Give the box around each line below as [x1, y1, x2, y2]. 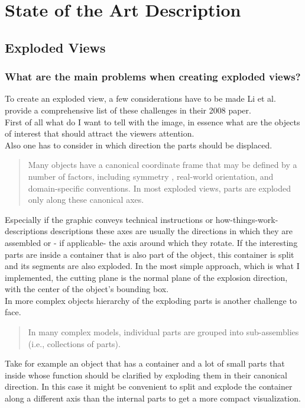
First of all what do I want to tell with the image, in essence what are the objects [5, 115, 300, 128]
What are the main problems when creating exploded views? [5, 69, 301, 84]
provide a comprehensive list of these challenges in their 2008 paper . [5, 103, 251, 116]
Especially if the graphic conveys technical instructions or [5, 213, 213, 225]
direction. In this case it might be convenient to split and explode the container [5, 380, 293, 393]
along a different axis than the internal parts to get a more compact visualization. [5, 392, 301, 404]
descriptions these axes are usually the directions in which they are [50, 225, 293, 237]
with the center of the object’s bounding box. [5, 283, 169, 295]
